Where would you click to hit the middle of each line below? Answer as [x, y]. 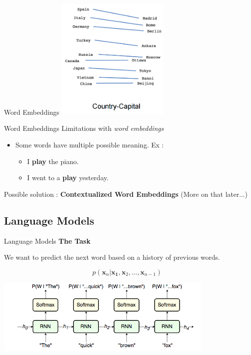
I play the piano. [53, 161]
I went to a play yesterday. [68, 177]
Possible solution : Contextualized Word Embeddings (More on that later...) [126, 194]
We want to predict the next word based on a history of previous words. [112, 257]
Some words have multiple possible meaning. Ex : [90, 144]
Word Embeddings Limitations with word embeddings [84, 128]
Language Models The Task [47, 240]
